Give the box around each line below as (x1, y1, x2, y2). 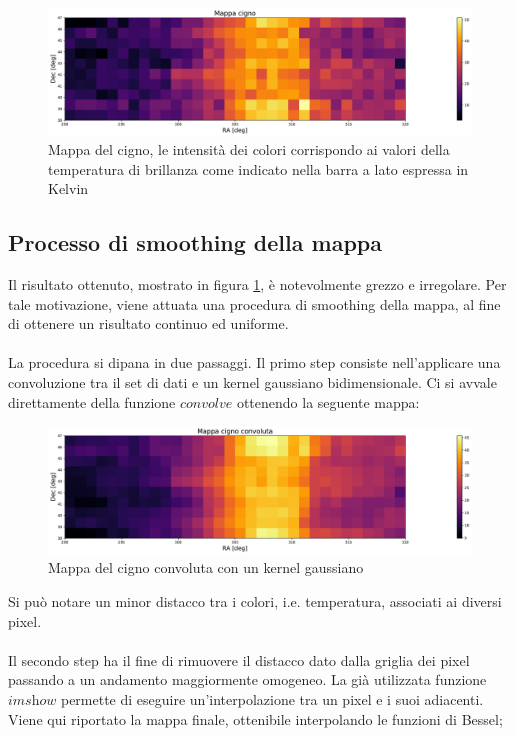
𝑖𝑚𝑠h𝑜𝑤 (8, 693, 57, 708)
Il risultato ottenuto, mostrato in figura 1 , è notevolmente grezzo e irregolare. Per (8, 274, 507, 295)
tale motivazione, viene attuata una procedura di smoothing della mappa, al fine (8, 293, 501, 314)
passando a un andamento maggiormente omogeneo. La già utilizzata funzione (8, 669, 487, 690)
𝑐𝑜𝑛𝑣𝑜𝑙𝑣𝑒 (179, 396, 233, 411)
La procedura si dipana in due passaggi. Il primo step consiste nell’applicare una (8, 352, 501, 373)
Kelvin (48, 178, 89, 199)
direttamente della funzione (8, 391, 176, 412)
